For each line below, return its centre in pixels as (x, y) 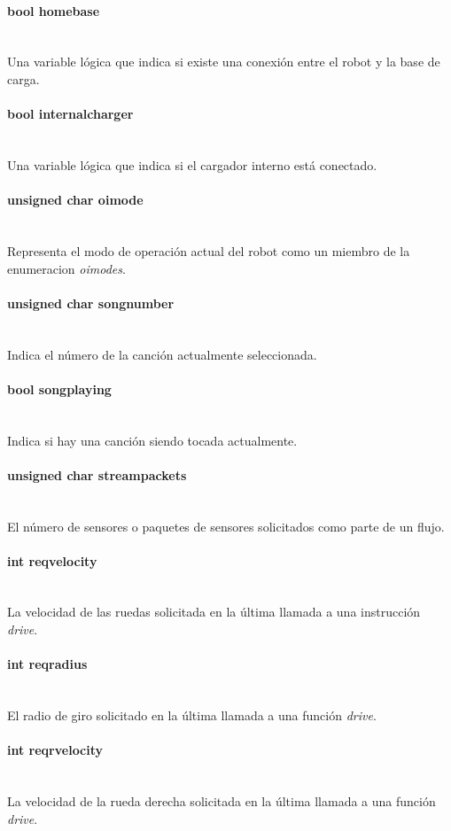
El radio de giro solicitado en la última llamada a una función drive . (192, 715)
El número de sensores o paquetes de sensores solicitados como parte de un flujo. (226, 526)
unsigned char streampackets (97, 474)
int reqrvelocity (55, 750)
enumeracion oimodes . (66, 268)
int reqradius (47, 664)
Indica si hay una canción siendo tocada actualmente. (152, 440)
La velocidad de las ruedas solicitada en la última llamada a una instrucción (214, 612)
